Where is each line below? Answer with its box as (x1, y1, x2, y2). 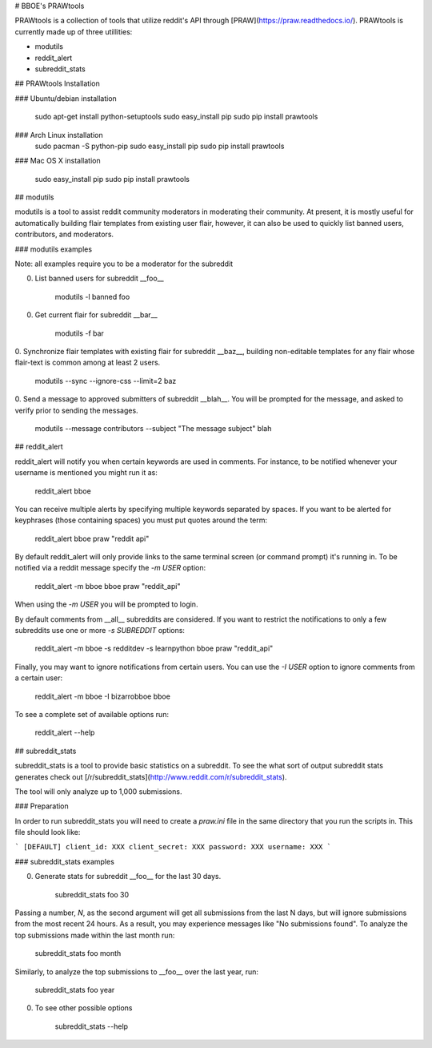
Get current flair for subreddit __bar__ (34, 310, 158, 320)
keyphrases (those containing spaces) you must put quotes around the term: (14, 515, 268, 525)
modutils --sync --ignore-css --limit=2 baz (34, 376, 177, 385)
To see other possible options (34, 1003, 133, 1013)
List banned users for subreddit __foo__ (34, 273, 164, 284)
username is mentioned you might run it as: (14, 468, 158, 478)
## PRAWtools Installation (14, 79, 100, 88)
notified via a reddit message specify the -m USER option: (14, 563, 206, 573)
